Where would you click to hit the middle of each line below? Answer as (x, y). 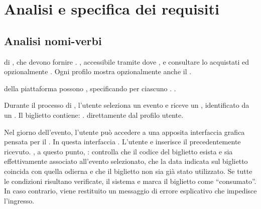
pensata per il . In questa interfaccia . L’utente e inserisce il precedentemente (122, 142)
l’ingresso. (19, 200)
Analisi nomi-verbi (53, 40)
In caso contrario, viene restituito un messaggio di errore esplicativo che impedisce (130, 191)
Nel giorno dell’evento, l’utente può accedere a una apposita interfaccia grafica (124, 132)
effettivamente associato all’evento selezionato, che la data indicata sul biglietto (126, 161)
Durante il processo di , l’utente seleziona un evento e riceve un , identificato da (127, 105)
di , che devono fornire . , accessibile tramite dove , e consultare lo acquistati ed (127, 61)
